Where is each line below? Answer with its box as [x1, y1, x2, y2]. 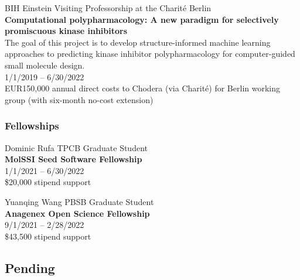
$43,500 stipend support [5, 230, 91, 242]
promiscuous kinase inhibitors [5, 25, 128, 37]
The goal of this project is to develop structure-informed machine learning [5, 36, 271, 48]
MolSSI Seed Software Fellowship [5, 153, 142, 165]
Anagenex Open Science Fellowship [5, 207, 150, 219]
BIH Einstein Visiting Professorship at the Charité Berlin [5, 2, 212, 13]
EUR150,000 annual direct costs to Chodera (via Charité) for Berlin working [5, 82, 280, 94]
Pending [5, 258, 55, 276]
